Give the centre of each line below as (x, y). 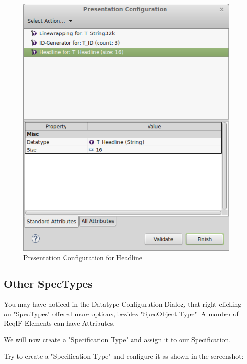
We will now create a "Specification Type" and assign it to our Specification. (117, 339)
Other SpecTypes (48, 284)
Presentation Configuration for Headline (83, 257)
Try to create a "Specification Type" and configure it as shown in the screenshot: (124, 356)
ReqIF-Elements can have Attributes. (59, 323)
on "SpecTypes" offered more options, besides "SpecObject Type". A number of (121, 313)
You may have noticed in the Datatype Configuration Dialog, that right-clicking (123, 304)
